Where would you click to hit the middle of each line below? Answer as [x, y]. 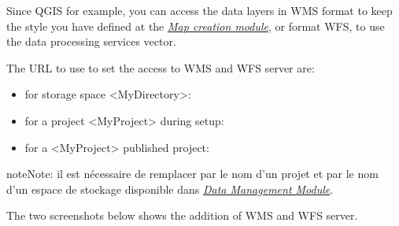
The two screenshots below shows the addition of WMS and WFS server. [182, 215]
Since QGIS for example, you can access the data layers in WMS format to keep [199, 10]
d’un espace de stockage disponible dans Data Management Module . [170, 189]
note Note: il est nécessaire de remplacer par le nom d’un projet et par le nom [192, 174]
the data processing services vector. [91, 41]
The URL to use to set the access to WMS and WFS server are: [161, 67]
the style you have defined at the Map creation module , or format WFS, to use [196, 26]
